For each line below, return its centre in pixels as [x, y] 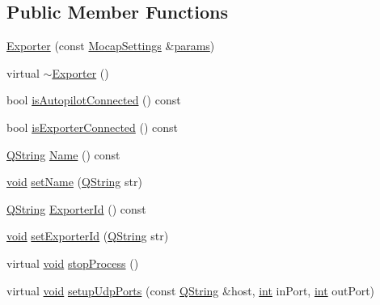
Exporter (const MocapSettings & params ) [111, 46]
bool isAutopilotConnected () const [94, 100]
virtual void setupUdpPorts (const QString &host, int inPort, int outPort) [191, 290]
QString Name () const [63, 154]
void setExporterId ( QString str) [88, 236]
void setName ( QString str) [74, 182]
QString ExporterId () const [76, 208]
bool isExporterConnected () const [93, 127]
